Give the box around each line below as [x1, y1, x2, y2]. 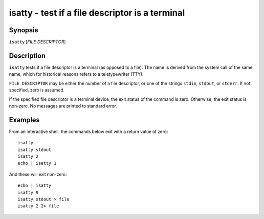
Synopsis [9, 26, 39, 34]
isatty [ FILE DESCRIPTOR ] [9, 39, 66, 45]
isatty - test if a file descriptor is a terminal [9, 7, 185, 18]
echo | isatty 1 [18, 160, 57, 166]
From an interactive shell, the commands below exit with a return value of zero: [9, 129, 168, 134]
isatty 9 [18, 190, 39, 195]
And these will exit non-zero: [9, 171, 67, 177]
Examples [9, 115, 40, 124]
